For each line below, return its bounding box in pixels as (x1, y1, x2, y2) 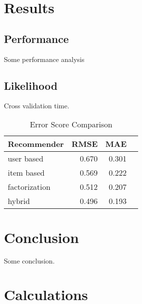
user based (8, 152, 44, 164)
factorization (8, 181, 51, 192)
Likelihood (4, 78, 58, 93)
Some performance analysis (4, 54, 85, 64)
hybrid (8, 195, 30, 206)
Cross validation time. (4, 101, 70, 111)
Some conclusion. (4, 256, 55, 266)
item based (8, 166, 45, 178)
